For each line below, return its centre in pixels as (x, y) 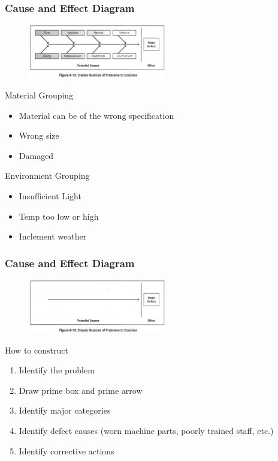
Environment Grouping (47, 176)
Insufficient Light (50, 196)
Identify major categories (65, 410)
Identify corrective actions (67, 450)
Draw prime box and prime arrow (81, 390)
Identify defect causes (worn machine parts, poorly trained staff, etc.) (146, 430)
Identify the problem (57, 370)
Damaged (36, 155)
